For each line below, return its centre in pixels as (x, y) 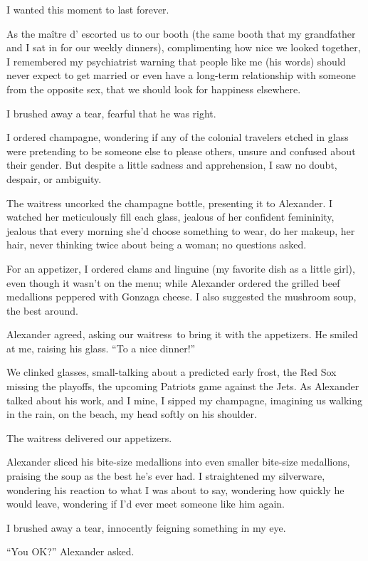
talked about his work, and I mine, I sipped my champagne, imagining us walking (185, 400)
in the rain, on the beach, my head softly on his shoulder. (132, 414)
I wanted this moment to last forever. (88, 9)
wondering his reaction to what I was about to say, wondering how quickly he (175, 489)
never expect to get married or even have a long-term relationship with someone (181, 75)
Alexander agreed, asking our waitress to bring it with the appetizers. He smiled (182, 334)
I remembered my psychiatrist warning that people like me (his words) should (176, 61)
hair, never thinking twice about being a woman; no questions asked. (157, 245)
